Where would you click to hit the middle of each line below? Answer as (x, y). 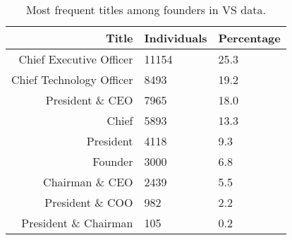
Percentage (249, 38)
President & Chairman (77, 223)
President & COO (89, 202)
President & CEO (89, 100)
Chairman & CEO (88, 182)
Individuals (176, 38)
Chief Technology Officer (72, 79)
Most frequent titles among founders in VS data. (146, 10)
